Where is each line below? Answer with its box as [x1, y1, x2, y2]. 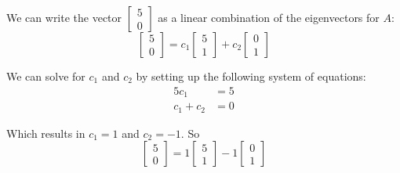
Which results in [6, 124, 85, 141]
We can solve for [6, 68, 85, 84]
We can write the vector [6, 9, 122, 25]
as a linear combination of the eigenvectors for [158, 9, 380, 25]
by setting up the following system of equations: [136, 68, 366, 84]
